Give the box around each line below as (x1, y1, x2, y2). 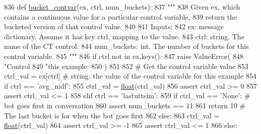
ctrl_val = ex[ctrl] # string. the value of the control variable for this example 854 (4, 71, 256, 81)
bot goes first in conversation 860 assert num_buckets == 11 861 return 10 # (4, 100, 246, 110)
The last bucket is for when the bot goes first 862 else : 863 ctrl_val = (4, 110, 220, 120)
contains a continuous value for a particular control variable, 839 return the (4, 11, 237, 22)
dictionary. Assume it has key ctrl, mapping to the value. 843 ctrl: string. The (4, 31, 244, 41)
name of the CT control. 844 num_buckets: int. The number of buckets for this (4, 41, 249, 51)
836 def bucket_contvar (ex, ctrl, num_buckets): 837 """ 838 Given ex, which (4, 2, 240, 12)
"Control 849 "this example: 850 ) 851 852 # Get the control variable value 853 (4, 60, 248, 71)
